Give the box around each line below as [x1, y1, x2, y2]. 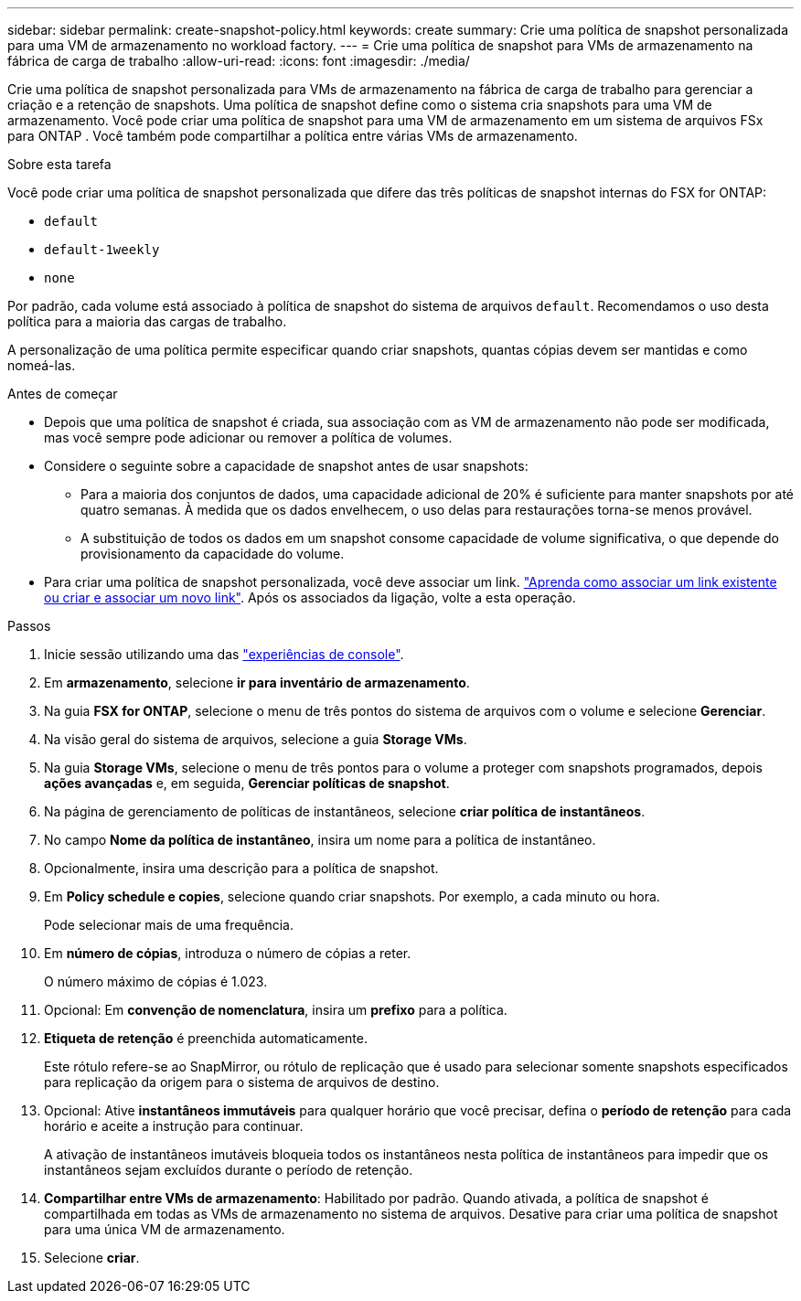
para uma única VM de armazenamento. [44, 1221, 285, 1237]
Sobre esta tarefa [7, 156, 112, 172]
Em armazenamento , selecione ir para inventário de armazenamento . [44, 675, 470, 690]
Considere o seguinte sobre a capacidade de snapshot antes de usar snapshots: [44, 458, 529, 474]
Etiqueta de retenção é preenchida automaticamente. [44, 1030, 368, 1046]
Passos [7, 618, 51, 634]
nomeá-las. [7, 357, 76, 373]
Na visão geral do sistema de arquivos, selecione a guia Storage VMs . [44, 731, 467, 747]
